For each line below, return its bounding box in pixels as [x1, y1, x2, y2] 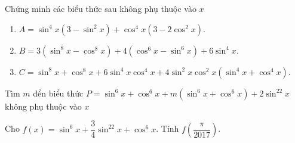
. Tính [156, 122, 179, 135]
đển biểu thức [33, 86, 84, 99]
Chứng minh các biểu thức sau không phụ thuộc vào [5, 2, 196, 14]
